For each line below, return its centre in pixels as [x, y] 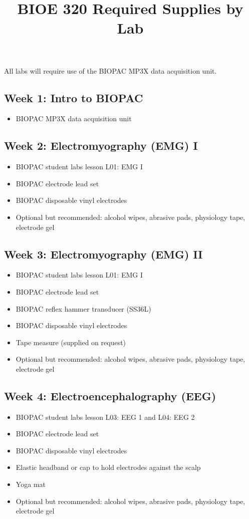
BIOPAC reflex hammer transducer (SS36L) [83, 308]
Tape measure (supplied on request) [71, 342]
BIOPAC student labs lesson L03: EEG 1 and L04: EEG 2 [105, 417]
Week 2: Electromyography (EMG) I [101, 146]
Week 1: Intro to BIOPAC [74, 97]
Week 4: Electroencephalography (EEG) [110, 396]
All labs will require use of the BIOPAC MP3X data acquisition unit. [110, 70]
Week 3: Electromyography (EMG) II [103, 254]
